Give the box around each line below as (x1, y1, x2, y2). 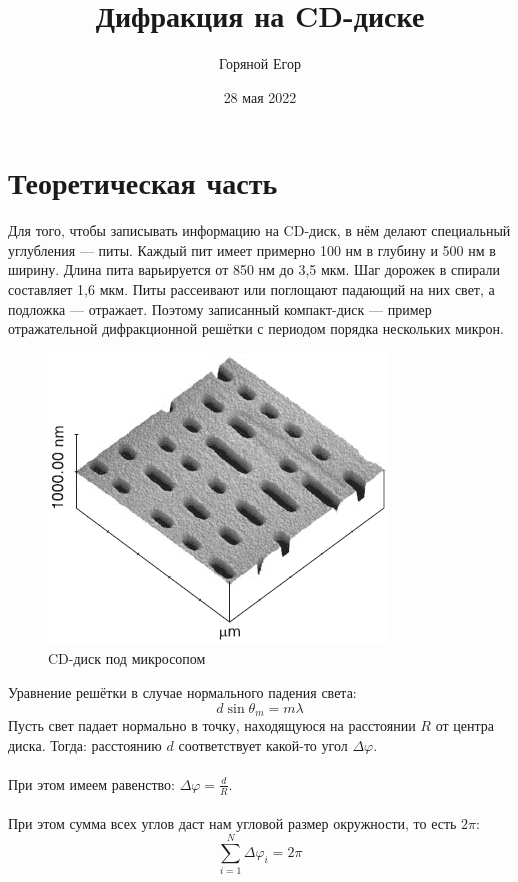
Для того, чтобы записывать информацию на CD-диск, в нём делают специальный (8, 220, 511, 241)
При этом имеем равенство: (8, 773, 175, 794)
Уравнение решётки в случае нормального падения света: (8, 682, 357, 702)
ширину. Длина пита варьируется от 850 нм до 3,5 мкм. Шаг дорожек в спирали (8, 259, 500, 280)
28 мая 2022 (223, 86, 297, 107)
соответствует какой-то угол (178, 734, 348, 755)
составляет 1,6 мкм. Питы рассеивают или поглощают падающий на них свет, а (8, 279, 495, 300)
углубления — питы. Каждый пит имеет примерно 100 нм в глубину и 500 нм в (8, 239, 496, 260)
